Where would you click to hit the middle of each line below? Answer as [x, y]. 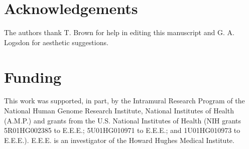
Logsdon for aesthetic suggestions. [56, 42]
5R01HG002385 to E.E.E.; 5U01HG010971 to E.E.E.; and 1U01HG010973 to [122, 130]
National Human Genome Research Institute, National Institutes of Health [119, 111]
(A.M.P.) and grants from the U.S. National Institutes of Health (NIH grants [122, 120]
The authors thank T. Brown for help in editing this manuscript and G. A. [119, 32]
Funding [33, 77]
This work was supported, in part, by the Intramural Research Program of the [125, 101]
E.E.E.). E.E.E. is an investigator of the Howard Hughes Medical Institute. [119, 140]
